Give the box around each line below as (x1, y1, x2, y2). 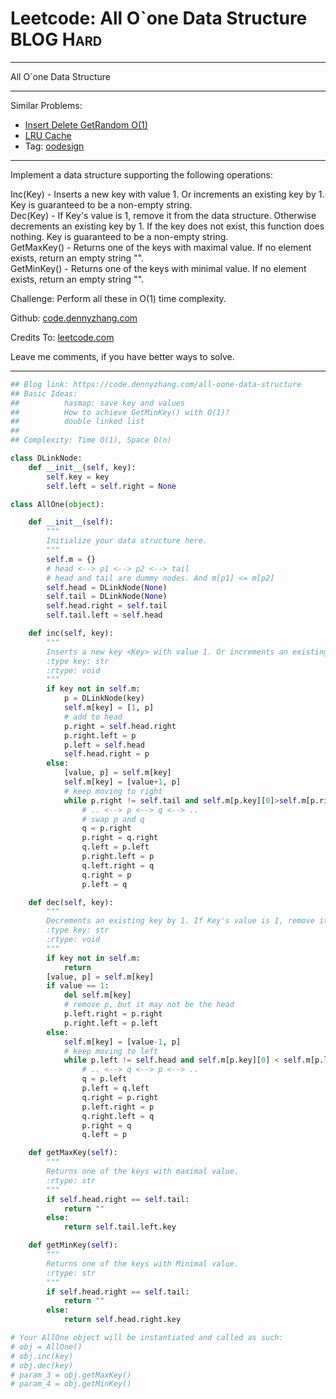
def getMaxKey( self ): (28, 1148, 118, 1158)
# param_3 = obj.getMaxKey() (10, 1370, 132, 1380)
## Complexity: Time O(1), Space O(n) (10, 435, 172, 446)
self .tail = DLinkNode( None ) (46, 592, 168, 602)
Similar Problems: (10, 99, 83, 111)
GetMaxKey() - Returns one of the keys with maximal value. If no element (10, 241, 312, 253)
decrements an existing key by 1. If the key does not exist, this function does (10, 220, 325, 232)
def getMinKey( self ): (28, 1240, 118, 1251)
